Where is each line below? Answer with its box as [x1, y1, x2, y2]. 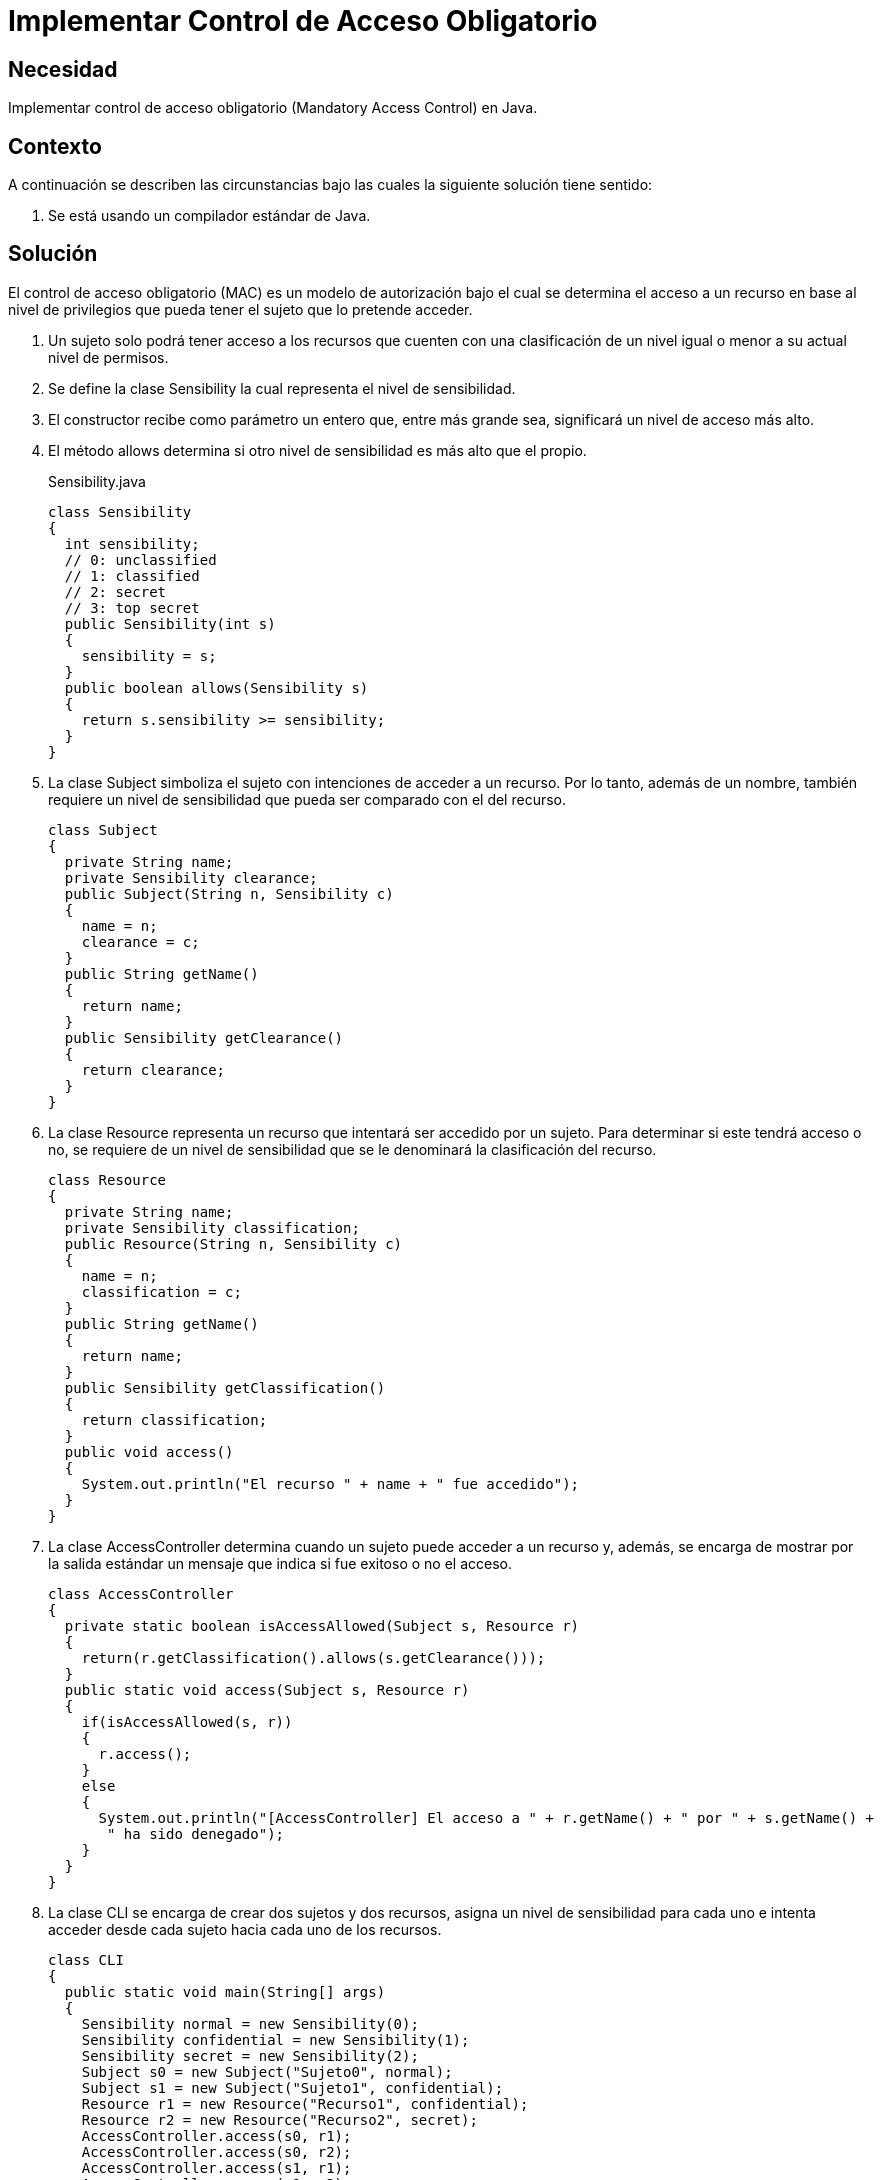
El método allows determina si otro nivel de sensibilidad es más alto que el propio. [48, 441, 587, 459]
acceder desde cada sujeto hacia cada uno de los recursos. [48, 1920, 442, 1938]
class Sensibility [48, 503, 192, 520]
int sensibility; [64, 535, 200, 552]
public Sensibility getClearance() [64, 1029, 344, 1046]
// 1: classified [64, 567, 200, 584]
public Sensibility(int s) [64, 615, 276, 632]
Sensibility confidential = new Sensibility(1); [81, 2031, 470, 2048]
